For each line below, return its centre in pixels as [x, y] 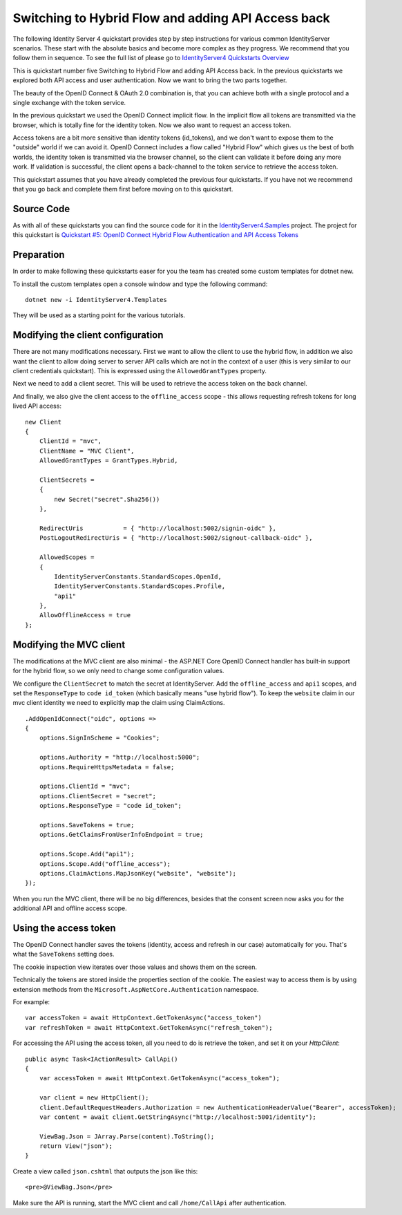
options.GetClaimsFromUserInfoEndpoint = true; [121, 835]
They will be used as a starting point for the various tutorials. [99, 315]
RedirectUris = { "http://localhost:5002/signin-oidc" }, [157, 528]
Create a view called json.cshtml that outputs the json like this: [105, 1171]
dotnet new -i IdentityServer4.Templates [96, 300]
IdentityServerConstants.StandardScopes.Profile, [140, 586]
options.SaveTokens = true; [87, 825]
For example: [31, 1001]
